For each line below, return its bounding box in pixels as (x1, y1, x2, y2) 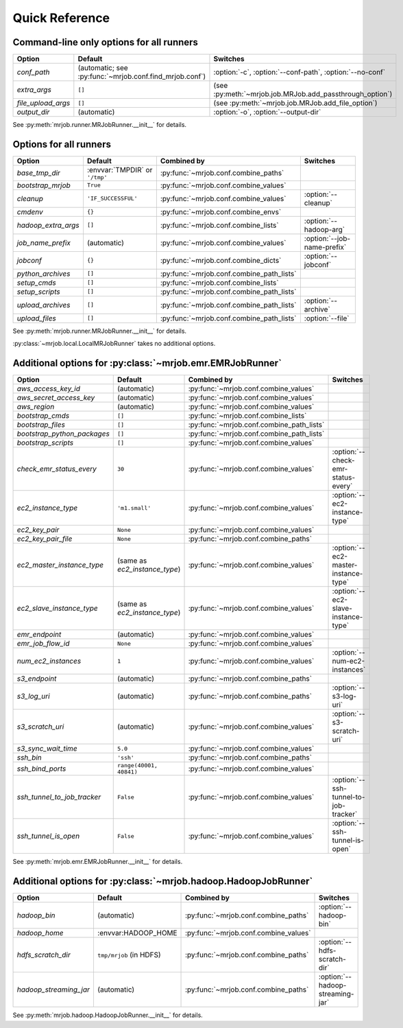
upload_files (16, 313, 56, 323)
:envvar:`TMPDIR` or (86, 165, 153, 174)
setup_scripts (16, 287, 61, 296)
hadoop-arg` (304, 224, 345, 234)
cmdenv (16, 207, 44, 216)
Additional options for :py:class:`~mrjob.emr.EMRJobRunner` (12, 358, 282, 369)
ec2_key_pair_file (16, 534, 73, 544)
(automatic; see (77, 63, 128, 73)
